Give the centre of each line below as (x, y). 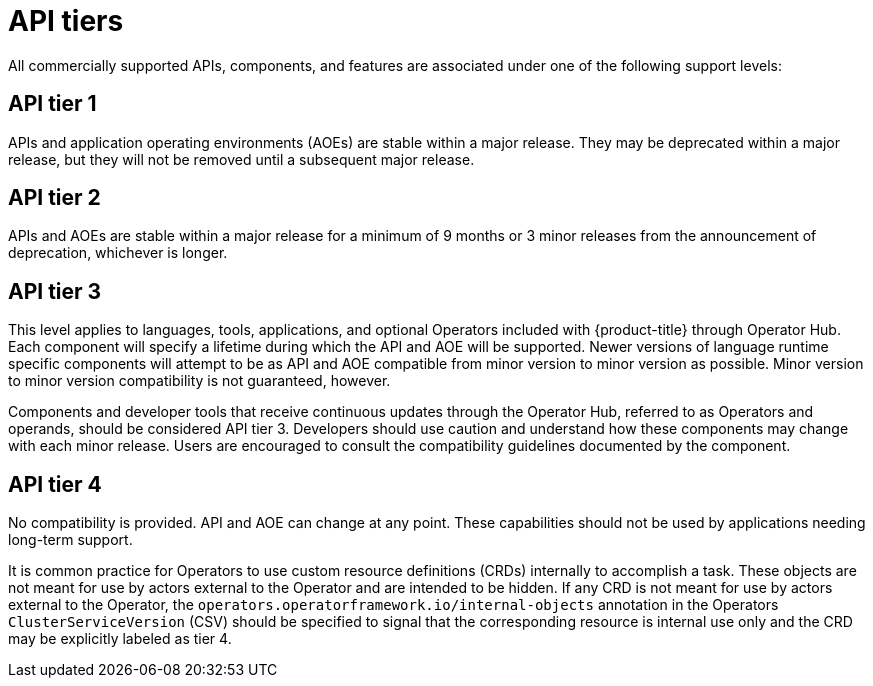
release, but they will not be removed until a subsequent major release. (241, 159)
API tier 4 (55, 484)
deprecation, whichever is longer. (118, 253)
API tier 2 (54, 198)
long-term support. (70, 540)
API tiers (66, 21)
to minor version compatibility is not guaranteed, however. (199, 381)
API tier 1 (52, 104)
